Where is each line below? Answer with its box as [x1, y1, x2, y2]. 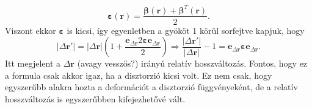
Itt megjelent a [5, 57, 60, 70]
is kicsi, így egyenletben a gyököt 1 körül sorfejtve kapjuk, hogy [67, 24, 305, 36]
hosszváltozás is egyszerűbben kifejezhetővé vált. [5, 92, 186, 105]
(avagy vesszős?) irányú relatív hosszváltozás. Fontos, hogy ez [77, 57, 308, 70]
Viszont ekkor [5, 24, 56, 36]
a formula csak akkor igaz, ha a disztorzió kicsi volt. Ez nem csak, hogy [5, 68, 272, 81]
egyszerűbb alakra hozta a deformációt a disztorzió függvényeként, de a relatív [5, 81, 298, 93]
